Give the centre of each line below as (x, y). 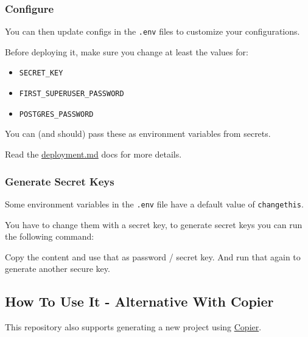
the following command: (50, 236)
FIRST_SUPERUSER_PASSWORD (72, 94)
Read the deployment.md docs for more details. (93, 154)
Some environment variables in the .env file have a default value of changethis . (154, 203)
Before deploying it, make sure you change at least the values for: (127, 51)
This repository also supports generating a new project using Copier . (133, 327)
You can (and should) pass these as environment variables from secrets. (138, 134)
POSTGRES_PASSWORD (56, 114)
